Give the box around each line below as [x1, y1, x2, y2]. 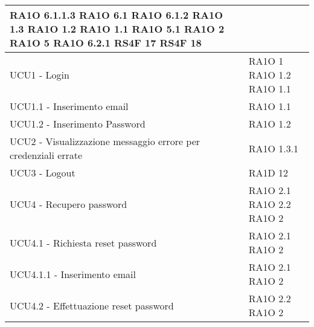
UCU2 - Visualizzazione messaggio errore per [10, 134, 200, 148]
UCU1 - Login [10, 68, 69, 82]
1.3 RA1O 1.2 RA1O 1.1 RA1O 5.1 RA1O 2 [10, 22, 225, 36]
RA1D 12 [248, 166, 288, 180]
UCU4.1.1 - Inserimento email [10, 267, 136, 281]
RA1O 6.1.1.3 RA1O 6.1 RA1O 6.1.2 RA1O [10, 8, 223, 22]
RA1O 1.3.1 [248, 141, 299, 155]
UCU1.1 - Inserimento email [10, 99, 129, 113]
